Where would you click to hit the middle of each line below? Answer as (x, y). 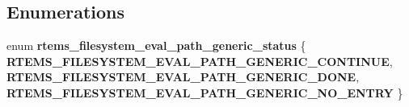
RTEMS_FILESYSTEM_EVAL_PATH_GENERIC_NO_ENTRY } (205, 92)
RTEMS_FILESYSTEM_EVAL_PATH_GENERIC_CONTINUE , (200, 61)
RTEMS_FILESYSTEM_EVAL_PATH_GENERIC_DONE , (183, 77)
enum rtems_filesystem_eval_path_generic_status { (156, 45)
